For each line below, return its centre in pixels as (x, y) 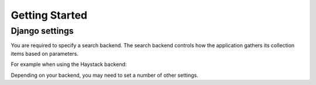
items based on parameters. (45, 54)
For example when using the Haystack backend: (69, 65)
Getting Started (49, 15)
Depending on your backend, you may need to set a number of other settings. (104, 75)
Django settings (42, 31)
